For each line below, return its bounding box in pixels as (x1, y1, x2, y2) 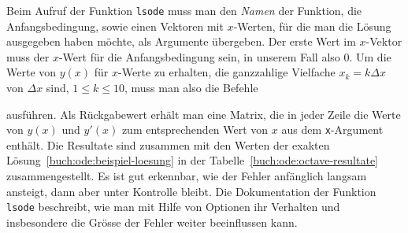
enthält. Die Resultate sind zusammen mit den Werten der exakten (6, 136, 330, 153)
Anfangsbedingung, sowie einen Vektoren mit (6, 17, 224, 34)
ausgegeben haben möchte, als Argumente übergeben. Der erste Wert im (6, 33, 356, 50)
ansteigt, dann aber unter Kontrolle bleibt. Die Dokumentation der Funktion (6, 183, 376, 199)
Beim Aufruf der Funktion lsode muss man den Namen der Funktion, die (6, 2, 362, 18)
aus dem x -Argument (281, 121, 384, 138)
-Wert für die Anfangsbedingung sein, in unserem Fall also (58, 48, 340, 65)
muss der (6, 48, 50, 65)
